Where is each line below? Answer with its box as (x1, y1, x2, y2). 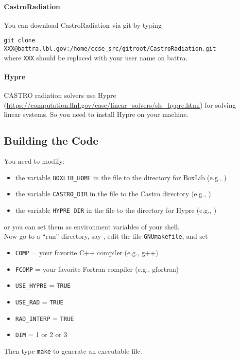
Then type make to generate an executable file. (4, 345, 142, 356)
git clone (4, 37, 35, 44)
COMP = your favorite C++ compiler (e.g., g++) (15, 247, 158, 257)
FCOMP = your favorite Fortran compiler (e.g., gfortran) (15, 264, 179, 274)
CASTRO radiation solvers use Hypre (4, 90, 116, 100)
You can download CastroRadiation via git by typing (4, 19, 162, 30)
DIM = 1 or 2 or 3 (15, 329, 68, 340)
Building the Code (4, 133, 99, 148)
